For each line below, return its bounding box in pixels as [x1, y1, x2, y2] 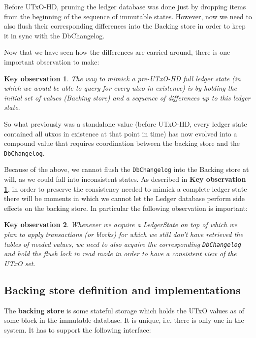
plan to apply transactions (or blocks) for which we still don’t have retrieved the [4, 229, 243, 239]
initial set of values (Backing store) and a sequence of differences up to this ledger [4, 92, 251, 102]
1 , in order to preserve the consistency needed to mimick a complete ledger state [4, 183, 247, 194]
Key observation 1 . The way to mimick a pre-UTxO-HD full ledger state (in [4, 73, 241, 83]
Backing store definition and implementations [4, 282, 241, 297]
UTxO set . [4, 258, 35, 268]
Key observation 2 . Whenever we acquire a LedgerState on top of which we [4, 219, 237, 230]
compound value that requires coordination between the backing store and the [4, 138, 240, 148]
